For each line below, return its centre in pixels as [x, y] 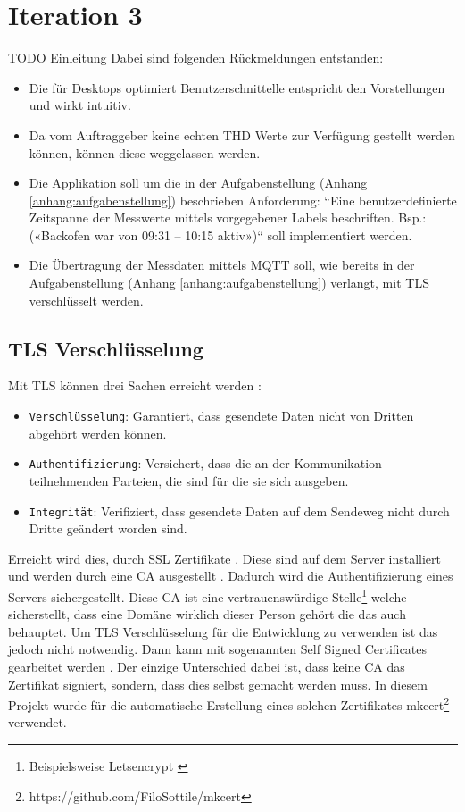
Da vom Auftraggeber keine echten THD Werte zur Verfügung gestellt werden [242, 134]
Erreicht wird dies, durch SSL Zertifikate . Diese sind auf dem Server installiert [225, 558]
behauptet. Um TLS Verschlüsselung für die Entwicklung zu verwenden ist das [223, 631]
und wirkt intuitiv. [80, 105]
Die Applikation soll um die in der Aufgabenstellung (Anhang [198, 183]
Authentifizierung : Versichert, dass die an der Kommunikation [205, 463]
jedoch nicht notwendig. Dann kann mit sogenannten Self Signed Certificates [218, 649]
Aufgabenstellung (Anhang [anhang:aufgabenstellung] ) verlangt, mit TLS [229, 283]
